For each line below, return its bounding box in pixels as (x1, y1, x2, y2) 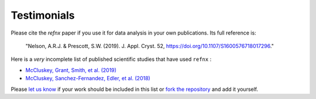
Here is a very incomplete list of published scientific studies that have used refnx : (11, 56, 212, 63)
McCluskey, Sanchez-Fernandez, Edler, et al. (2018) (25, 75, 150, 82)
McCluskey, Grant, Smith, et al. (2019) (25, 66, 117, 73)
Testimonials (11, 9, 75, 22)
